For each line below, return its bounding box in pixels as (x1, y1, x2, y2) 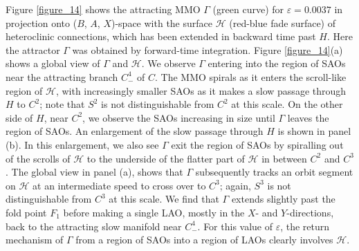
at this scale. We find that (109, 192, 219, 206)
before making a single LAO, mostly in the (63, 205, 245, 219)
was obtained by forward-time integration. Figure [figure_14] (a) (72, 42, 343, 57)
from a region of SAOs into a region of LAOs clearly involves (75, 232, 333, 247)
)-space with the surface (111, 15, 212, 30)
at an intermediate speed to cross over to (33, 178, 206, 192)
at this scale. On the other (231, 97, 343, 111)
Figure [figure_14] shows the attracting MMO (6, 2, 201, 16)
